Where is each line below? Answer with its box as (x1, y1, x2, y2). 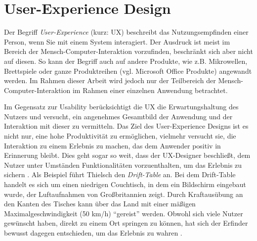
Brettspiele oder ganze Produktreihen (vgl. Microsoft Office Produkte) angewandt (4, 65, 252, 76)
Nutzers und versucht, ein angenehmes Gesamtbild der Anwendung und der (4, 111, 233, 121)
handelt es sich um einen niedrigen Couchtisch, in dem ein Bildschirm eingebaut (4, 179, 246, 190)
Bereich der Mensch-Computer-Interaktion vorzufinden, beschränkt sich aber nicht (4, 46, 253, 56)
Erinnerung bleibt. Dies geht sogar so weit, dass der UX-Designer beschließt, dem (4, 150, 251, 160)
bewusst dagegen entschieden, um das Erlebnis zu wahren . (4, 228, 182, 238)
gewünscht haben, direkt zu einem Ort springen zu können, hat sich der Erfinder (4, 218, 248, 228)
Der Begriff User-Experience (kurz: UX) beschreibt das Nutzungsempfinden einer (4, 27, 249, 37)
